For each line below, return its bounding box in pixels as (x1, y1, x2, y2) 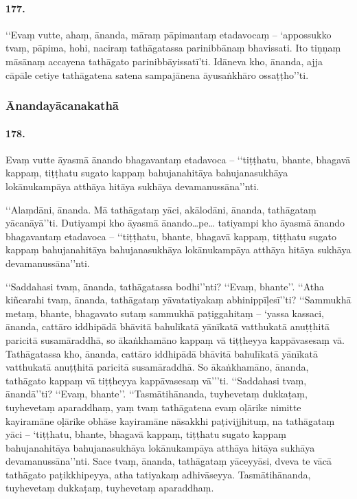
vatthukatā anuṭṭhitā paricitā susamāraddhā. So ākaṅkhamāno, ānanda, (5, 360, 309, 374)
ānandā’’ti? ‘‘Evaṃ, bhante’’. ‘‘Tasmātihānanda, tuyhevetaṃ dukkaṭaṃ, (5, 386, 308, 401)
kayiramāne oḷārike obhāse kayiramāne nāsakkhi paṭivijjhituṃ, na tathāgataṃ (5, 413, 335, 428)
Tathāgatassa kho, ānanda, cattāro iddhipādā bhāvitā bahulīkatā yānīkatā (5, 346, 318, 360)
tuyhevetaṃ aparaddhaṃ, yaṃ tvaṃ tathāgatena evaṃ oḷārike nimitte (5, 399, 301, 414)
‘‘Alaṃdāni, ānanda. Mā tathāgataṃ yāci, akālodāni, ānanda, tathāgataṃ (5, 202, 316, 216)
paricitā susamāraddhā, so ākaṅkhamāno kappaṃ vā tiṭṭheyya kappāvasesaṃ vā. (5, 332, 345, 347)
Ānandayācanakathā (5, 97, 119, 114)
